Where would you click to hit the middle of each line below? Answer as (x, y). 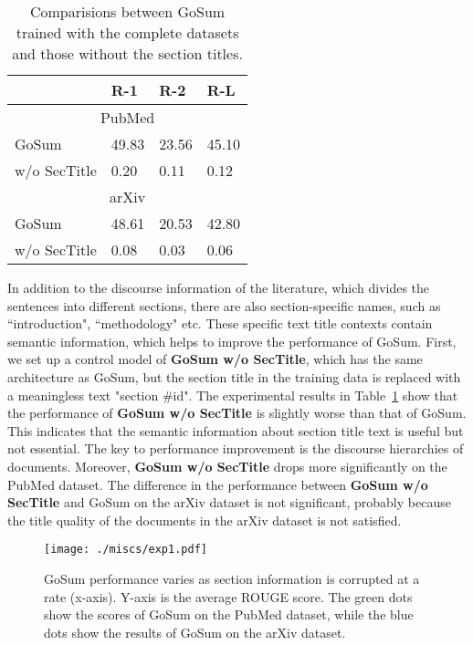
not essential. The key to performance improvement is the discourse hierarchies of (236, 448)
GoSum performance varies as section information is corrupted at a (232, 578)
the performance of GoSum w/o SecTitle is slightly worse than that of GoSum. (237, 413)
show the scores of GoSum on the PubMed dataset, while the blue (229, 614)
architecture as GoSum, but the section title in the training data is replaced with (234, 376)
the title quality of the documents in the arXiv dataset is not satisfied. (205, 520)
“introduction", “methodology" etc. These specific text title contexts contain (220, 323)
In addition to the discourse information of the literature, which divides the (219, 287)
